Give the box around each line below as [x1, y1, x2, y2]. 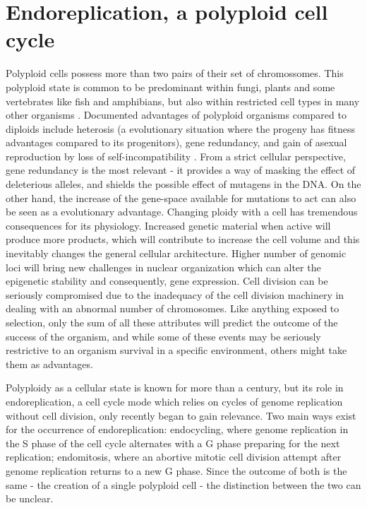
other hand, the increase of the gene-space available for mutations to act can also [6, 190, 356, 205]
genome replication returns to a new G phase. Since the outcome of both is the [6, 463, 347, 478]
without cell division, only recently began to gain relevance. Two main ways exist [6, 408, 356, 423]
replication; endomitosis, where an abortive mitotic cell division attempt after [6, 449, 342, 464]
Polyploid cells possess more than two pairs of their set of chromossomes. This [6, 66, 344, 81]
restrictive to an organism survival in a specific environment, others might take [6, 343, 347, 358]
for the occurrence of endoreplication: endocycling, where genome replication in [6, 422, 349, 437]
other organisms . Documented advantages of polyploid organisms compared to [6, 107, 347, 122]
